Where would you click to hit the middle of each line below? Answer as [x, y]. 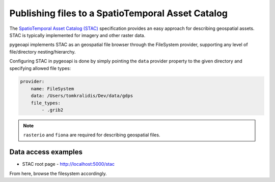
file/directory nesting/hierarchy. [43, 52]
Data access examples [46, 152]
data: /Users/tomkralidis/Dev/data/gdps [82, 96]
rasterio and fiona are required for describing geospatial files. [92, 135]
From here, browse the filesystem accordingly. [58, 173]
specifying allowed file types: [40, 68]
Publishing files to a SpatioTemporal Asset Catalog [119, 13]
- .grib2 [52, 110]
